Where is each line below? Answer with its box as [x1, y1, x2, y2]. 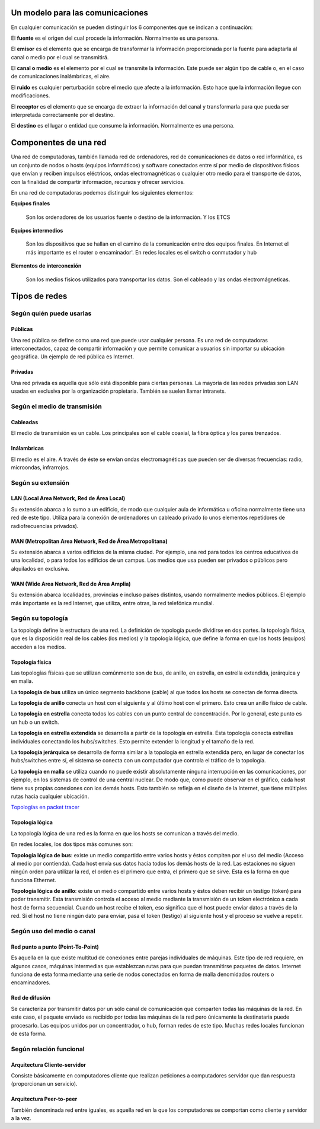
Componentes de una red [11, 138, 107, 148]
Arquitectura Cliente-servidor [11, 1061, 86, 1068]
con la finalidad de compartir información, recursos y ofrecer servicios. [11, 178, 185, 185]
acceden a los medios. [11, 643, 66, 650]
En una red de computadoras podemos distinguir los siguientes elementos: [11, 189, 194, 196]
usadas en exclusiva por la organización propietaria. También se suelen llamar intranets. [11, 387, 226, 395]
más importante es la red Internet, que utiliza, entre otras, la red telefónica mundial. [11, 599, 215, 606]
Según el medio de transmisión [11, 402, 102, 411]
